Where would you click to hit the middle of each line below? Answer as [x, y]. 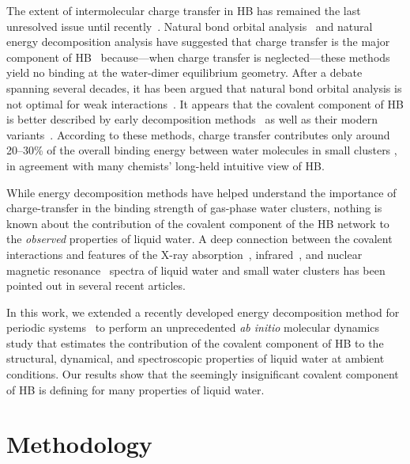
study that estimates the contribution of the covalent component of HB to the [195, 342]
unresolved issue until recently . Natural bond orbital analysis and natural [190, 26]
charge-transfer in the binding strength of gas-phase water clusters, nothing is [194, 208]
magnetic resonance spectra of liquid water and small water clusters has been [196, 270]
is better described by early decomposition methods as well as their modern [192, 119]
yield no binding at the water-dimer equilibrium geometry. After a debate [184, 72]
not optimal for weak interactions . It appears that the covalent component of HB [205, 103]
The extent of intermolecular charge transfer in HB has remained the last [184, 10]
